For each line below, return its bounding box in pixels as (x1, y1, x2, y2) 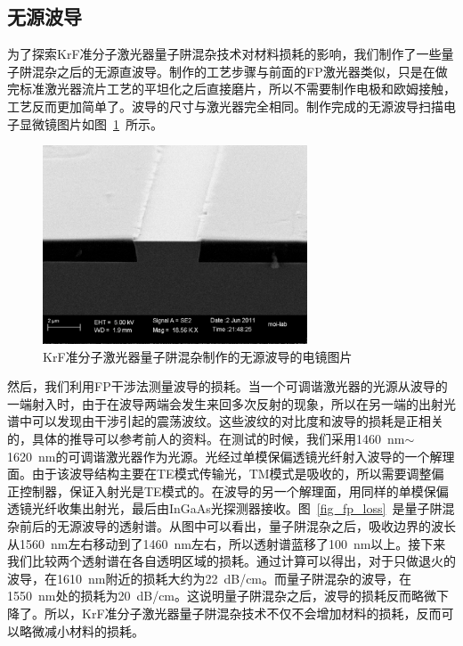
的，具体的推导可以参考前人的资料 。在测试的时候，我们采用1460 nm (7, 429, 405, 448)
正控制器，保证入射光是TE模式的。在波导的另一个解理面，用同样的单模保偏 (7, 481, 449, 500)
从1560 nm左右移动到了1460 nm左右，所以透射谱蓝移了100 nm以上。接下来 (7, 534, 446, 552)
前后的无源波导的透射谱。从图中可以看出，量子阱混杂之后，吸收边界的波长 (19, 516, 456, 535)
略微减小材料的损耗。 (19, 621, 144, 640)
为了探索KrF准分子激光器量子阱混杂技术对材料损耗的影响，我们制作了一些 (7, 45, 442, 63)
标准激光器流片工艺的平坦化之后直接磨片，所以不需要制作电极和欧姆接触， (19, 79, 456, 98)
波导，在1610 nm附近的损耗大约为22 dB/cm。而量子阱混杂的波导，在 (7, 568, 412, 587)
